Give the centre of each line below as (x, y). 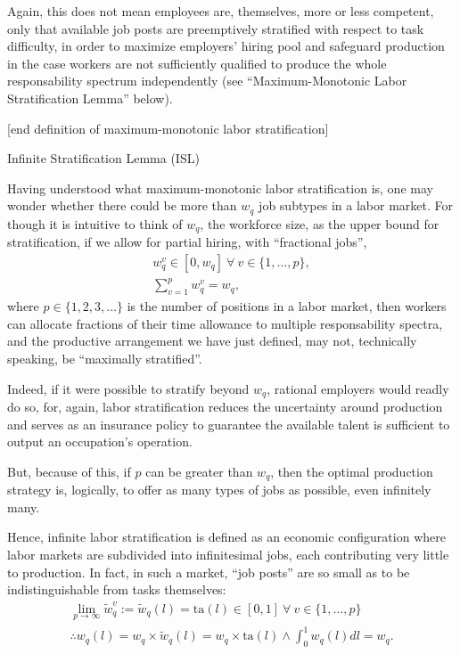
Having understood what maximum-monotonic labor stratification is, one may (220, 188)
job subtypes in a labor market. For (356, 205)
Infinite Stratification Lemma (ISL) (103, 158)
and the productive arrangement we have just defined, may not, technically (212, 341)
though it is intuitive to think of (95, 223)
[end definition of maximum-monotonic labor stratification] (168, 128)
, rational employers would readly (358, 388)
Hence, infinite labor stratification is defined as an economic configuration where (226, 537)
